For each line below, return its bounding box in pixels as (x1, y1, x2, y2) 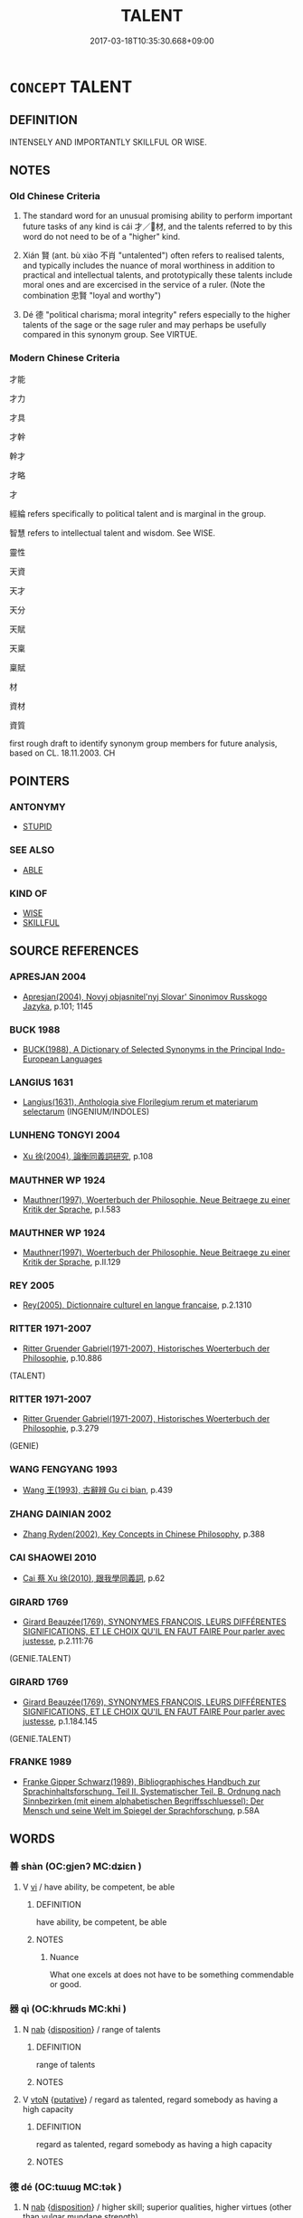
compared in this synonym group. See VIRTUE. (22, 329, 198, 340)
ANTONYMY (9, 801, 66, 814)
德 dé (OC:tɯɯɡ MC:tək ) (9, 2180, 122, 2193)
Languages (60, 1053, 102, 1064)
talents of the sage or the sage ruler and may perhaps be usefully (22, 319, 267, 330)
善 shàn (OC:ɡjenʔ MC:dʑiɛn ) (9, 1861, 142, 1873)
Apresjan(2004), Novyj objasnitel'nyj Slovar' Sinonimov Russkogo (22, 991, 268, 1002)
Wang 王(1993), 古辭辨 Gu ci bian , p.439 (22, 1485, 174, 1496)
